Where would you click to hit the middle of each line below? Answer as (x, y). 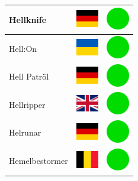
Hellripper (27, 104)
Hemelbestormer (38, 161)
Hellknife (28, 19)
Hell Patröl (29, 76)
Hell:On (23, 48)
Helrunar (25, 132)
